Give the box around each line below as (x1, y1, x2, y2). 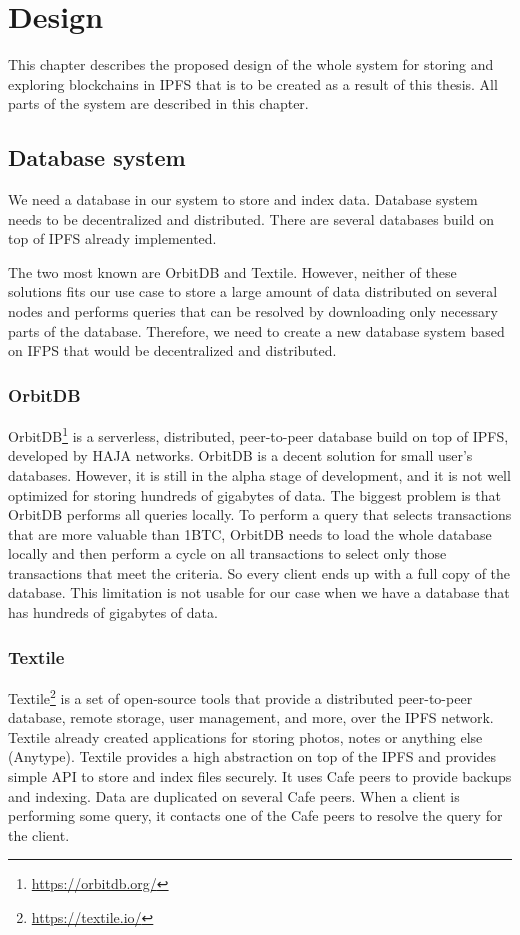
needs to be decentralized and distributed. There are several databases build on (8, 208, 494, 229)
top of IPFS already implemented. (8, 228, 217, 249)
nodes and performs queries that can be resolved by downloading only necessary (8, 301, 498, 322)
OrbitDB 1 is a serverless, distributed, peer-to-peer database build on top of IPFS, (8, 423, 509, 446)
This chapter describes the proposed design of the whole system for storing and (8, 54, 494, 75)
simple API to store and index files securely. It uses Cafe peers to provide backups (8, 765, 512, 786)
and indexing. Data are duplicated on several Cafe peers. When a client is (8, 785, 460, 806)
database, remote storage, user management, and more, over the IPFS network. (8, 707, 494, 728)
